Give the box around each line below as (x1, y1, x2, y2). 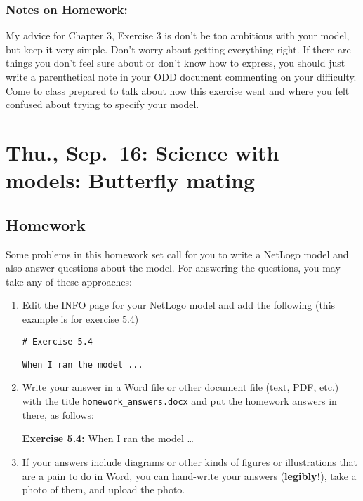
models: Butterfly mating (6, 166, 256, 194)
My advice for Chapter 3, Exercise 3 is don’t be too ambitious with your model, (6, 28, 350, 43)
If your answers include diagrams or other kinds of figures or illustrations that (22, 454, 358, 469)
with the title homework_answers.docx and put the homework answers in (22, 394, 337, 408)
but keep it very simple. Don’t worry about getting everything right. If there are (6, 41, 351, 56)
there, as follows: (22, 407, 94, 422)
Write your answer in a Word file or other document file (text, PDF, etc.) (22, 380, 339, 394)
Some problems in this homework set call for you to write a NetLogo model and (6, 246, 349, 261)
